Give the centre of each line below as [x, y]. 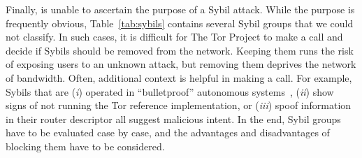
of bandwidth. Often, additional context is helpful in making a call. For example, [179, 77]
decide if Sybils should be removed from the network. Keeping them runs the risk [180, 50]
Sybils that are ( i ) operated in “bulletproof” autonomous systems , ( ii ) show [170, 91]
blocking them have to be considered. [85, 146]
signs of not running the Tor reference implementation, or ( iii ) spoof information [179, 105]
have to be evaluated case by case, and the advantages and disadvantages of [168, 132]
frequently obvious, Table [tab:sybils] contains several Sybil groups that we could [180, 23]
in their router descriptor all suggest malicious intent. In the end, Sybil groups [173, 118]
